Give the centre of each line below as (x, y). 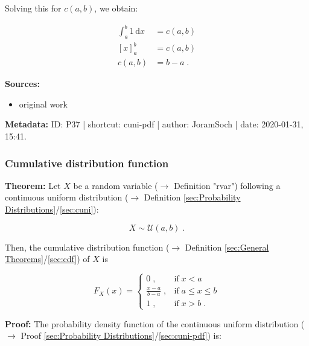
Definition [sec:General (227, 247)
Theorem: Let (33, 185)
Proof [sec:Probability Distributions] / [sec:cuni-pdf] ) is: (121, 335)
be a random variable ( (116, 185)
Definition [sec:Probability (192, 197)
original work (43, 104)
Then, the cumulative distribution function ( (87, 247)
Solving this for (33, 8)
